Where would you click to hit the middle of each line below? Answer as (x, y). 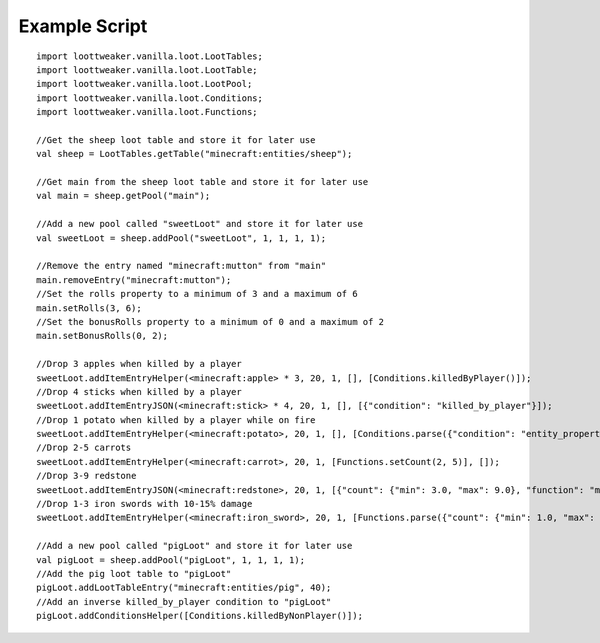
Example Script (83, 26)
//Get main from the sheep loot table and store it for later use (202, 182)
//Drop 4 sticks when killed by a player (139, 391)
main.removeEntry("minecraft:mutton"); (134, 279)
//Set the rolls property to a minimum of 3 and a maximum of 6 (197, 294)
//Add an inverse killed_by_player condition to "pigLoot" (184, 601)
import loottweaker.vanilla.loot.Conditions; (150, 98)
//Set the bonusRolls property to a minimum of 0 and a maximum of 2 (210, 321)
